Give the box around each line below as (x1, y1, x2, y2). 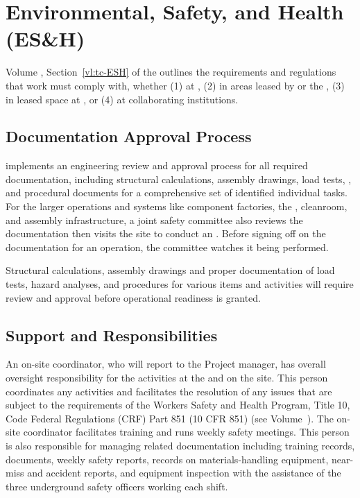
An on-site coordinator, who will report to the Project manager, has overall (6, 357, 326, 371)
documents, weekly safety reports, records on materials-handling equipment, (6, 452, 329, 466)
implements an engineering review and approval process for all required (6, 158, 308, 173)
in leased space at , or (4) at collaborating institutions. (6, 92, 239, 106)
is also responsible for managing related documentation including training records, (6, 438, 355, 452)
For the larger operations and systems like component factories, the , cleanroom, (6, 199, 348, 214)
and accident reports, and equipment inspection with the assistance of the (27, 465, 341, 480)
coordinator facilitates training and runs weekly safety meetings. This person (23, 424, 350, 439)
